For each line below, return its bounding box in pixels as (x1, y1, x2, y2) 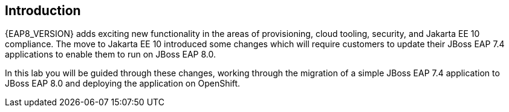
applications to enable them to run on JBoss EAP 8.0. (5, 49, 216, 60)
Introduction (5, 3, 81, 18)
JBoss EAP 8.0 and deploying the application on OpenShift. (5, 78, 241, 89)
